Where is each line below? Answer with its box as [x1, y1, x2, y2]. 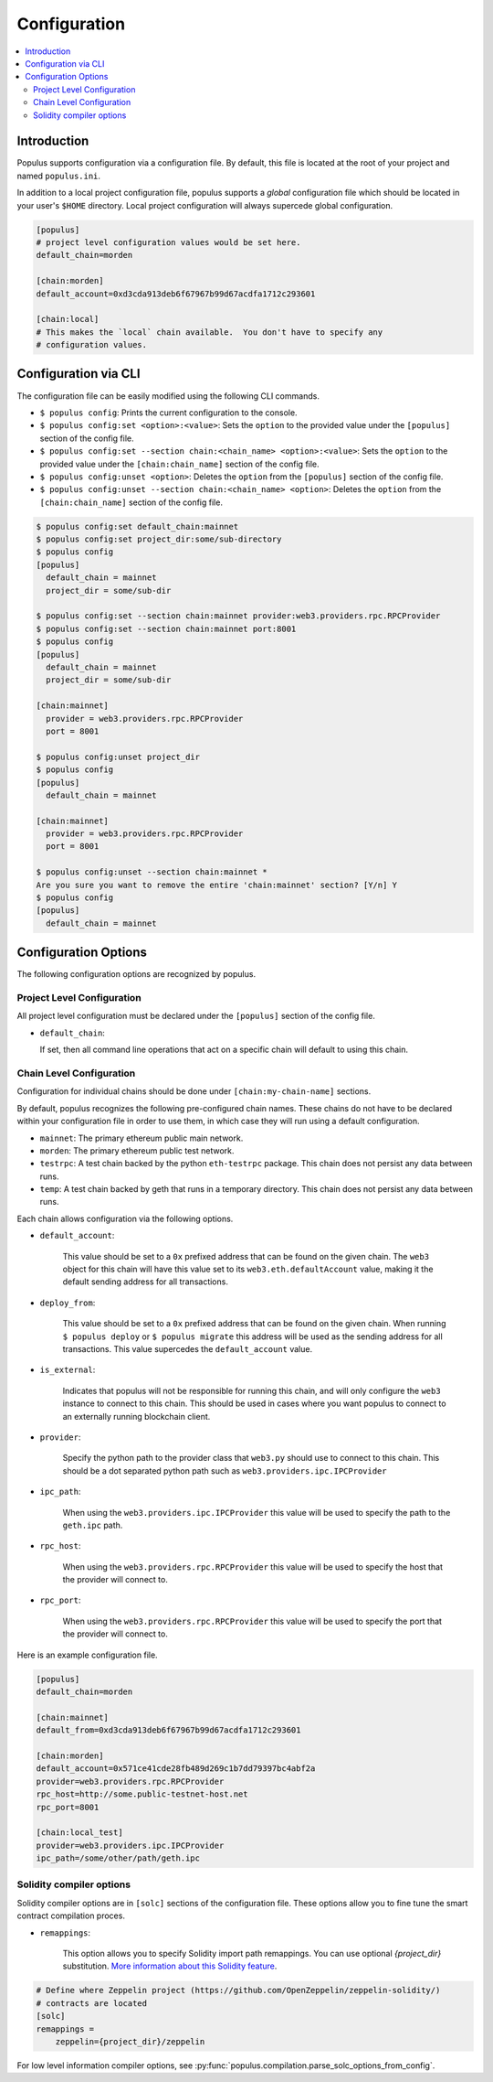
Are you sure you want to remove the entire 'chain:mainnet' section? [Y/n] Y [36, 879, 397, 890]
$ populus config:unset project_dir [36, 751, 201, 762]
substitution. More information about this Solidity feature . [62, 1960, 278, 1971]
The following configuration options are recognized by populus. [16, 969, 256, 980]
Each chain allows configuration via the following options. [16, 1213, 234, 1224]
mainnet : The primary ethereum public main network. [39, 1132, 244, 1143]
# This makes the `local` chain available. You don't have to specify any [36, 327, 383, 338]
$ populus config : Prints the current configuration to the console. [39, 407, 298, 418]
